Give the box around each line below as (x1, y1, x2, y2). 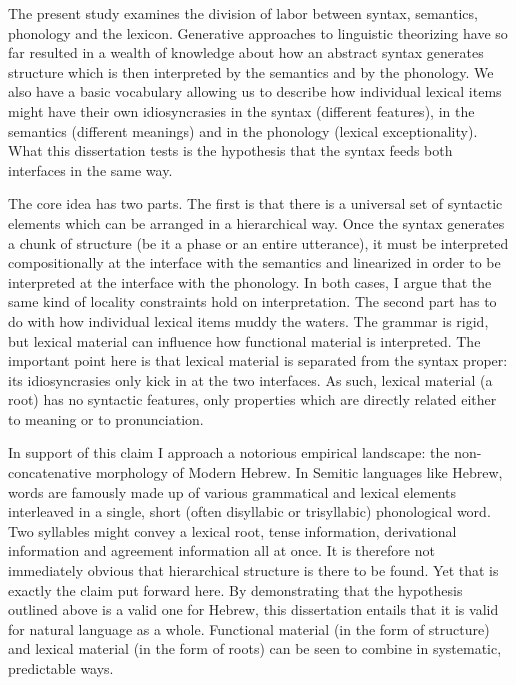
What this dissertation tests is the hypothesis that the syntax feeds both (8, 140, 453, 161)
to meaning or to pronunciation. (8, 408, 204, 429)
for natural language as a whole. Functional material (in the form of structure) (8, 618, 490, 639)
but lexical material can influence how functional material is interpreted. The (8, 330, 481, 351)
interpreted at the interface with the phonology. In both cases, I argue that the (8, 271, 492, 292)
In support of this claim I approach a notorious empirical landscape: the (8, 442, 450, 463)
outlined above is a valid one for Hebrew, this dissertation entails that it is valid (8, 599, 499, 620)
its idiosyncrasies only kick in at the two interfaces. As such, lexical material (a (8, 369, 493, 390)
